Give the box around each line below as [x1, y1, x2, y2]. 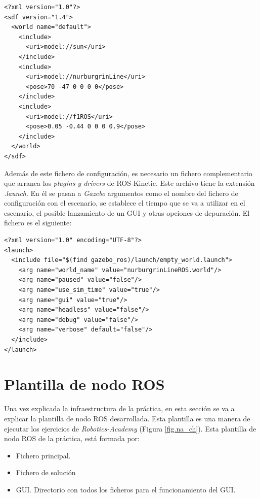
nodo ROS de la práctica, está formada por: [4, 433, 140, 444]
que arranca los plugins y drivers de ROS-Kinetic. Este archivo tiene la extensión [4, 178, 255, 188]
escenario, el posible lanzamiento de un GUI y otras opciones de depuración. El [4, 207, 250, 218]
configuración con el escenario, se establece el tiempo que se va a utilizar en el [4, 197, 245, 208]
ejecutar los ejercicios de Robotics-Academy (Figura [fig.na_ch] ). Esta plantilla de [4, 423, 256, 434]
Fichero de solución [16, 467, 76, 478]
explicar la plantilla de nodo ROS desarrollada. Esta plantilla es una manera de [4, 413, 250, 423]
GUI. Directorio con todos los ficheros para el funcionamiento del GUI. [16, 484, 236, 494]
